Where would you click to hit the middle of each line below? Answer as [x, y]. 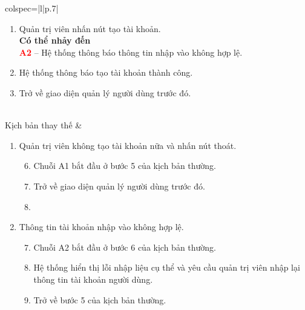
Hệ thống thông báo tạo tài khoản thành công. [106, 72]
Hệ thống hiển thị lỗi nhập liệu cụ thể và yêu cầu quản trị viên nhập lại [167, 267]
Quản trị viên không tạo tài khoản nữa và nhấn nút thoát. [128, 145]
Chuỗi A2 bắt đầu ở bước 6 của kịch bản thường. [125, 247]
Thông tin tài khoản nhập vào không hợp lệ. [101, 227]
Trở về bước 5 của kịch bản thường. [100, 299]
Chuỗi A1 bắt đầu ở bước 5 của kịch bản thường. [125, 166]
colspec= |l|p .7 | [32, 8]
